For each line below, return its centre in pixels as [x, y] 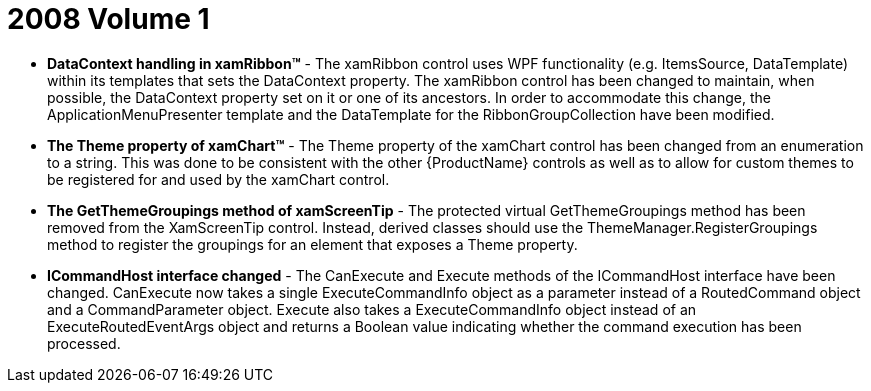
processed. [84, 343]
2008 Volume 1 [108, 19]
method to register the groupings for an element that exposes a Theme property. [312, 244]
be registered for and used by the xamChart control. [218, 179]
